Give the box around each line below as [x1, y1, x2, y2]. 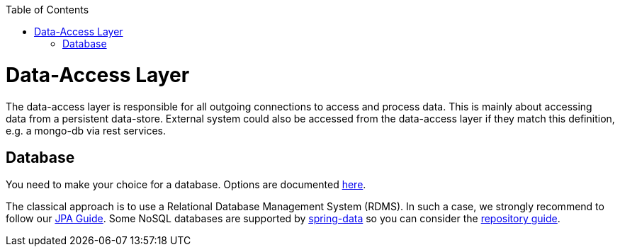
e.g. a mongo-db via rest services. [6, 124, 167, 137]
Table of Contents [6, 4, 89, 16]
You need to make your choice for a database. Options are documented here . [6, 178, 366, 191]
